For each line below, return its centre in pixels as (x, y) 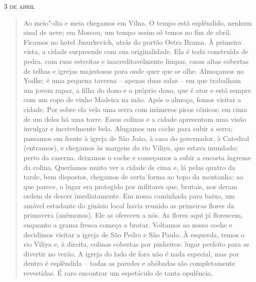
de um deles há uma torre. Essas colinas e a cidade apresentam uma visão (135, 119)
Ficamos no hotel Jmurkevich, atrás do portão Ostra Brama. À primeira (132, 42)
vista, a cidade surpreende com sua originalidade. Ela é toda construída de (136, 51)
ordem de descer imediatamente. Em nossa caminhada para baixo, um (129, 196)
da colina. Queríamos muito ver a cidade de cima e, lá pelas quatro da (129, 167)
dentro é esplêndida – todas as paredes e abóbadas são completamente (129, 263)
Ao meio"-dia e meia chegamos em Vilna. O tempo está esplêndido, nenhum (138, 22)
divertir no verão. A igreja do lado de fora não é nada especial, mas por (131, 253)
